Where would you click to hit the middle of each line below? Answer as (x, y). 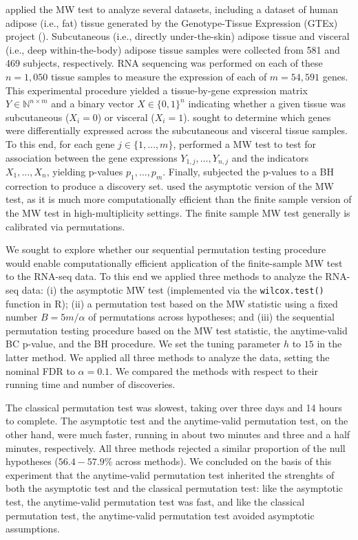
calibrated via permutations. (65, 226)
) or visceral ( (126, 117)
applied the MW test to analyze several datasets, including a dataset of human (172, 9)
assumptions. (33, 529)
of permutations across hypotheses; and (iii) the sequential (211, 317)
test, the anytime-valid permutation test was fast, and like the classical (155, 501)
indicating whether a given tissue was (267, 104)
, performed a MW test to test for (244, 143)
